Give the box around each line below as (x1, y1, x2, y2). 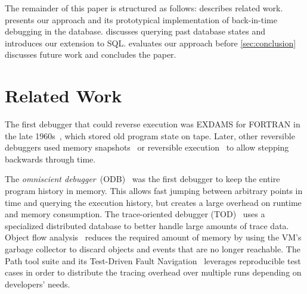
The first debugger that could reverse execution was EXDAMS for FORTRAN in (5, 118, 300, 130)
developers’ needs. (5, 277, 70, 290)
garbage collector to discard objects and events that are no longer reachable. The (5, 243, 300, 255)
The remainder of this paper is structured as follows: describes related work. (5, 2, 283, 14)
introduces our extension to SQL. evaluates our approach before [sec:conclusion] (5, 36, 296, 49)
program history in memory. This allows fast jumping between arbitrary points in (5, 184, 303, 197)
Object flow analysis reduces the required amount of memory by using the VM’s (5, 231, 302, 243)
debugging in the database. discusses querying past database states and (5, 25, 266, 37)
